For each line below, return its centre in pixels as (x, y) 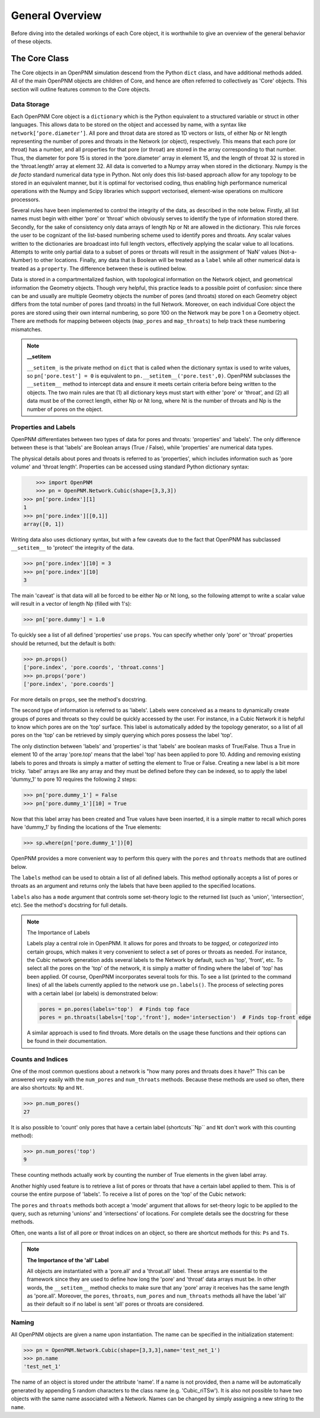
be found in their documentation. (67, 1041)
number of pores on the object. (65, 409)
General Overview (56, 15)
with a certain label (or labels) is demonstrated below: (92, 993)
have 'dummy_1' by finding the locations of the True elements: (86, 827)
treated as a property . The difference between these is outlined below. (99, 268)
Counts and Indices (39, 1059)
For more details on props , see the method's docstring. (79, 699)
